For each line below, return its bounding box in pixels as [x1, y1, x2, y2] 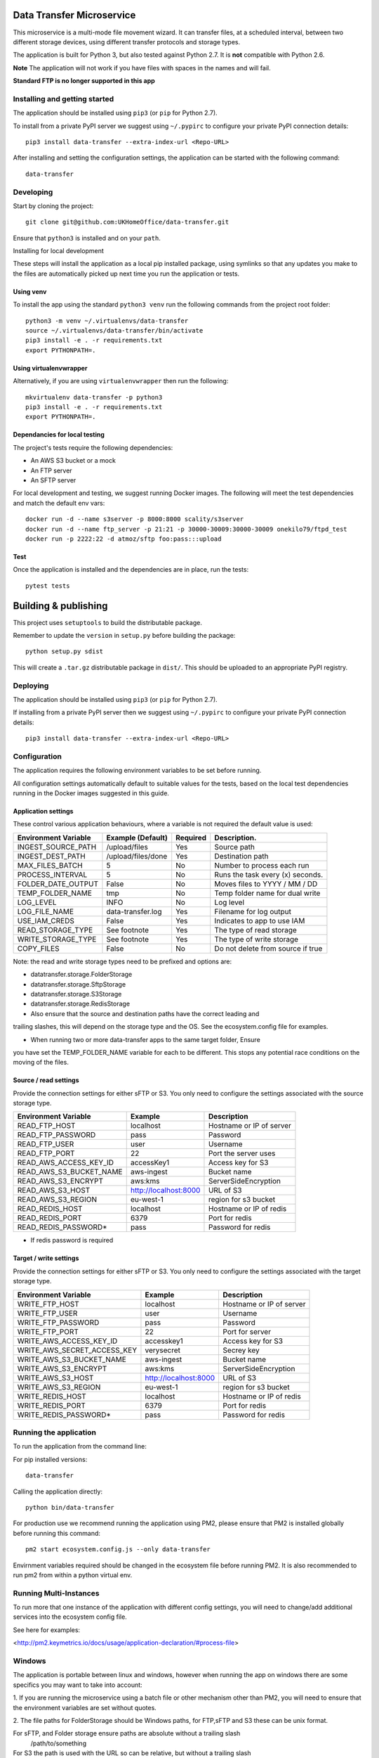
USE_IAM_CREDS [17, 916, 75, 925]
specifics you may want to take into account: [13, 1681, 143, 1689]
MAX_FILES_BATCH [17, 860, 84, 870]
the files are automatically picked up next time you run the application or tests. [13, 269, 240, 278]
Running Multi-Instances [13, 1588, 100, 1598]
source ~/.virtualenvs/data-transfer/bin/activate [25, 327, 204, 335]
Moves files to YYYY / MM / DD [214, 879, 318, 889]
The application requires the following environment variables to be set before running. [13, 766, 262, 775]
